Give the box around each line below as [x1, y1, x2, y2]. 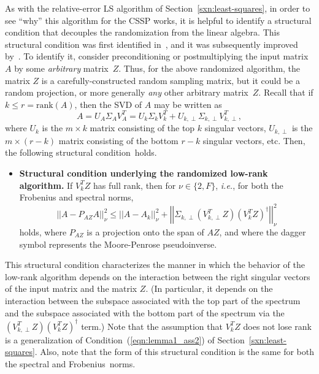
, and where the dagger [219, 226, 306, 239]
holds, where [19, 226, 67, 239]
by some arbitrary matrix [14, 61, 109, 74]
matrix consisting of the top [90, 121, 195, 134]
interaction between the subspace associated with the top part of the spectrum [5, 294, 301, 307]
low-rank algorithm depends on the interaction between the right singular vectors [5, 270, 310, 283]
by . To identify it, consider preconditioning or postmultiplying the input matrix [5, 50, 309, 63]
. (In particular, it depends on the [145, 282, 273, 295]
